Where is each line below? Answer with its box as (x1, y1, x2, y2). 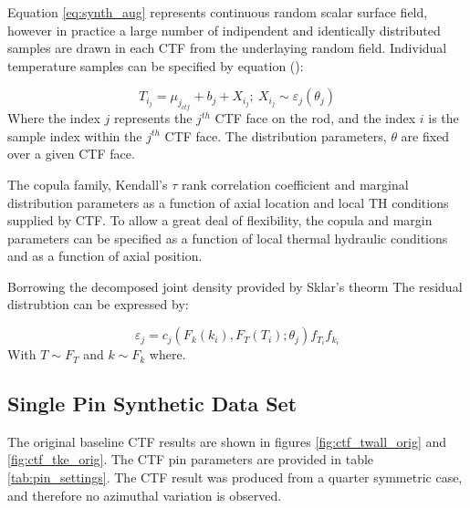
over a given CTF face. (7, 144, 135, 163)
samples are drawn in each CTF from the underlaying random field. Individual (7, 38, 447, 57)
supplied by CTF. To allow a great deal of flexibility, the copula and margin (7, 211, 433, 230)
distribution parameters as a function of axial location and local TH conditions (7, 192, 449, 212)
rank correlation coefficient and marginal (181, 174, 409, 193)
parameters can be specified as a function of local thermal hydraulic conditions (7, 228, 448, 247)
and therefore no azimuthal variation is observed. (7, 485, 282, 504)
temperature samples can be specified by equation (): (7, 56, 304, 75)
